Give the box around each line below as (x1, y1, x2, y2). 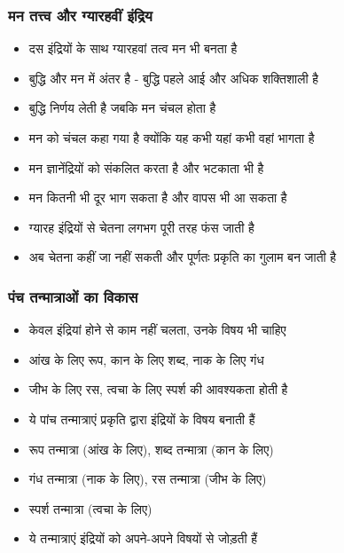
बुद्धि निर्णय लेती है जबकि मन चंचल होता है (28, 99, 216, 117)
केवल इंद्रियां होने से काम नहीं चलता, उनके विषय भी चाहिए (28, 320, 286, 339)
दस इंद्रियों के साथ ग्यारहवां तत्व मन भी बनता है (28, 39, 238, 58)
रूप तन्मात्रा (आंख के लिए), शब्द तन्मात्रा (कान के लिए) (28, 439, 274, 458)
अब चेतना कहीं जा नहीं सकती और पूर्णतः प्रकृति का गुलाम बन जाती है (28, 248, 337, 266)
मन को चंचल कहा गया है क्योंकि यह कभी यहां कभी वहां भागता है (28, 129, 315, 146)
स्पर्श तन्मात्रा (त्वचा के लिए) (28, 499, 152, 517)
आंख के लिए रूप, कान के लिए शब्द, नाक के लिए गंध (28, 350, 264, 368)
